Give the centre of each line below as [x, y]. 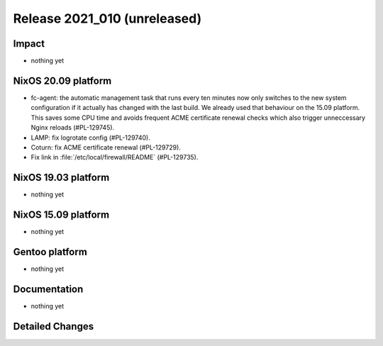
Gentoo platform [50, 252]
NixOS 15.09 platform [61, 215]
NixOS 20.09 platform [62, 80]
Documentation [48, 289]
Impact [29, 44]
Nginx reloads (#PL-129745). [73, 128]
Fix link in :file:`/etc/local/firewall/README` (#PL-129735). [115, 157]
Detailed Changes [54, 326]
